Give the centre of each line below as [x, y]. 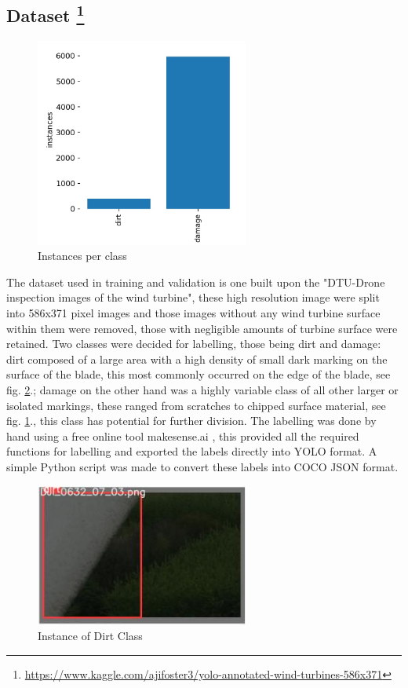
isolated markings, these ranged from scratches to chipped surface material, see [196, 405]
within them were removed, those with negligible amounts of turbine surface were [202, 328]
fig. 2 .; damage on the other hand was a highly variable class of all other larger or [202, 390]
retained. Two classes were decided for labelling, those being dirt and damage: [194, 344]
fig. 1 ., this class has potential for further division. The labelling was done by [191, 421]
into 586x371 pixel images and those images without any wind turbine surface [193, 313]
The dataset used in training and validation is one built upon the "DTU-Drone [196, 282]
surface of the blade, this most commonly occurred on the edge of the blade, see [199, 374]
